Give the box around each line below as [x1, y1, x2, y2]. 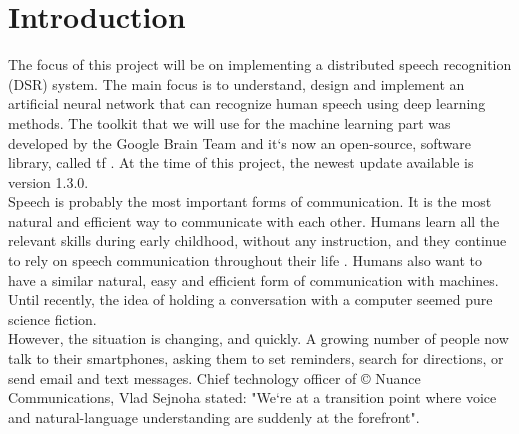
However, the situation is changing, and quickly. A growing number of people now [8, 328, 509, 349]
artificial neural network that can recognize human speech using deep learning [8, 93, 486, 114]
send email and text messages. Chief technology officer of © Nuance [8, 367, 421, 388]
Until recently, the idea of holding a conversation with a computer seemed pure [8, 289, 493, 310]
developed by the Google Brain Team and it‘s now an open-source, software [8, 132, 472, 153]
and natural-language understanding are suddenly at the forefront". [8, 406, 420, 427]
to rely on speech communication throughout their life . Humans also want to [8, 250, 483, 271]
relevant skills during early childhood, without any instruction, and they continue [8, 230, 507, 251]
